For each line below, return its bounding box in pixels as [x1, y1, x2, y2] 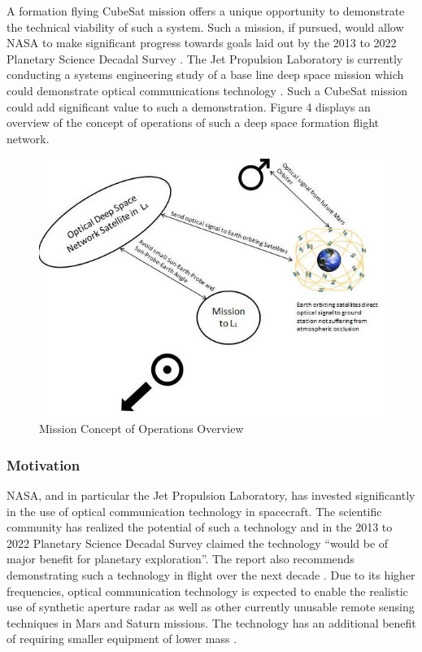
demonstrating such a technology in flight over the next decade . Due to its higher [7, 567, 415, 584]
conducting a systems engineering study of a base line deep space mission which [7, 66, 404, 83]
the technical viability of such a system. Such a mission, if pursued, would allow [7, 18, 404, 35]
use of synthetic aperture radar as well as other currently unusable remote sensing [7, 598, 415, 615]
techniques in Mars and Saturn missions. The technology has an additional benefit [7, 614, 416, 631]
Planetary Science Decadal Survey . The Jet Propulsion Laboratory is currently [7, 50, 403, 67]
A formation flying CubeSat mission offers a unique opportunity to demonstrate [7, 2, 405, 19]
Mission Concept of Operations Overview [39, 420, 244, 437]
